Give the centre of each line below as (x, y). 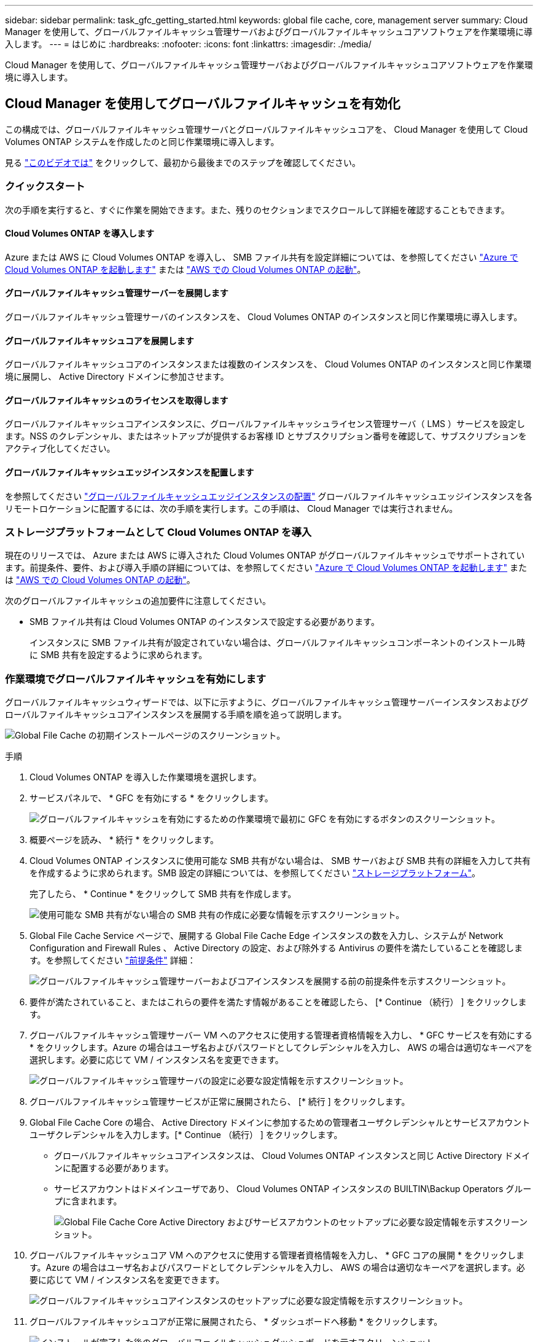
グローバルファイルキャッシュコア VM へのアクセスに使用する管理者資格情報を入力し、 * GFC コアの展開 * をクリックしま (277, 1255)
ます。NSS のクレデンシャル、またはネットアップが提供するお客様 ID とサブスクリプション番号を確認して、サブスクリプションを (266, 436)
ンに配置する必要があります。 (114, 1168)
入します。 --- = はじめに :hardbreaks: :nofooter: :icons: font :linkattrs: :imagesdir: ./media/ (188, 44)
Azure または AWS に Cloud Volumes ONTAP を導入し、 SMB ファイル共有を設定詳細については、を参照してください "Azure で (262, 257)
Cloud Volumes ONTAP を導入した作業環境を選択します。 (146, 777)
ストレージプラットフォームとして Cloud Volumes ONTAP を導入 (158, 532)
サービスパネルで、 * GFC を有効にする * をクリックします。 (151, 798)
